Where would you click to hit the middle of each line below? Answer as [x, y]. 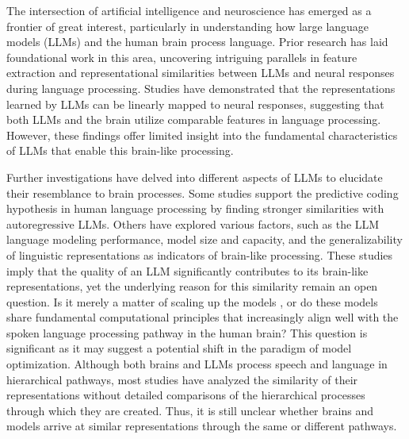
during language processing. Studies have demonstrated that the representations [201, 88]
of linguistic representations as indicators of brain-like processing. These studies [200, 254]
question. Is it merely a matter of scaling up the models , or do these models [192, 301]
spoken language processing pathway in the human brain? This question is [187, 332]
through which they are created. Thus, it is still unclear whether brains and [190, 410]
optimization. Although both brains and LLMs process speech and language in [197, 364]
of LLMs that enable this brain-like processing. [120, 150]
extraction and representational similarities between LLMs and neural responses [201, 73]
